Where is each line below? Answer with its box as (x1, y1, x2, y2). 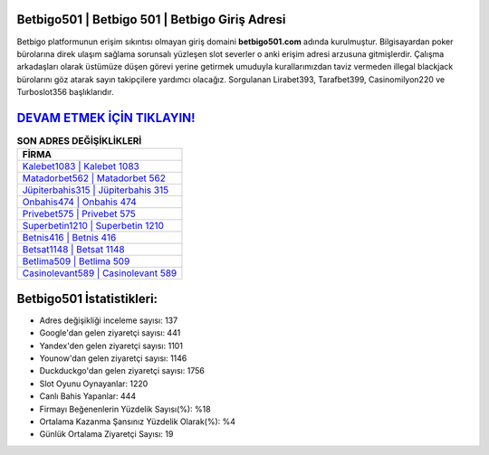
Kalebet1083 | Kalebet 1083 (22, 160, 139, 173)
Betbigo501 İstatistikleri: (16, 290, 158, 307)
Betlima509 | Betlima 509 (22, 255, 130, 268)
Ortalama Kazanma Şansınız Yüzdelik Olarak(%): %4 (39, 416, 235, 427)
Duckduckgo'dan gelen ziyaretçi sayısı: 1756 (39, 365, 206, 376)
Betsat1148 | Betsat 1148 (22, 243, 126, 256)
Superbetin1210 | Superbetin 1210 (22, 220, 165, 232)
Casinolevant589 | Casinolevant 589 (22, 267, 177, 280)
